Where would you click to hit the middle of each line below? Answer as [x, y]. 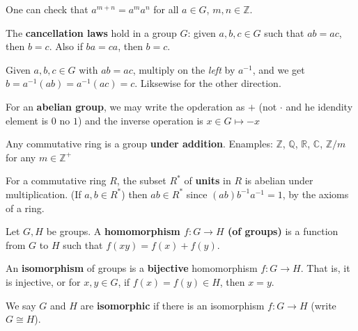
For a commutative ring [56, 180]
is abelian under [279, 180]
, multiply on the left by [184, 69]
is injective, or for [43, 281]
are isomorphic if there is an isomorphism [172, 305]
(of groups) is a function [283, 231]
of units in [208, 180]
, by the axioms [316, 194]
